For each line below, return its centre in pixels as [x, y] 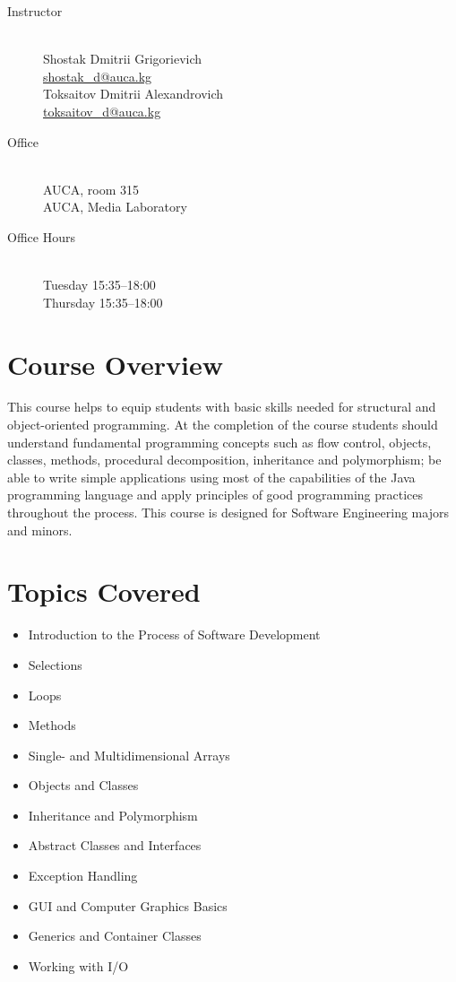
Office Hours [41, 236]
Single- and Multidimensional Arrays [129, 755]
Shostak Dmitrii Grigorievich [123, 59]
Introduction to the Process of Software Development [174, 634]
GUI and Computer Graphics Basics [128, 905]
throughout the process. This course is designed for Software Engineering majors [228, 512]
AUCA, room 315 [91, 189]
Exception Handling [83, 876]
